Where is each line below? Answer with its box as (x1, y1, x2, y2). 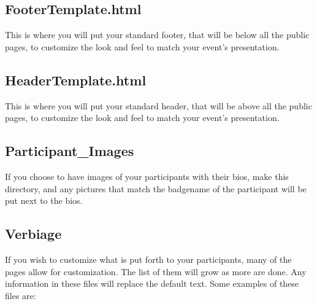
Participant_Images (5, 141, 134, 160)
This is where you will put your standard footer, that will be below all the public (5, 28, 310, 41)
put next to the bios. (5, 194, 83, 207)
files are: (5, 289, 36, 302)
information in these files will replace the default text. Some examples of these (5, 277, 299, 290)
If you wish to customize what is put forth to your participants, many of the (5, 252, 292, 265)
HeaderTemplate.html (5, 70, 147, 89)
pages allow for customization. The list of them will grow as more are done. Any (5, 265, 307, 278)
